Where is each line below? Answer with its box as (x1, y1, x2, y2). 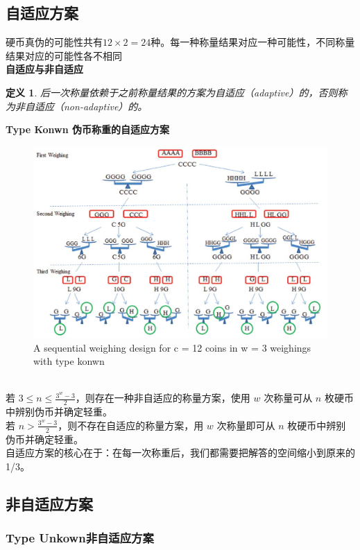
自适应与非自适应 (6, 62, 83, 76)
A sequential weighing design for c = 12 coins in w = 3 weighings (33, 340, 311, 354)
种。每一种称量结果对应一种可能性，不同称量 (151, 35, 355, 49)
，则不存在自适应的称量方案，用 (58, 418, 204, 432)
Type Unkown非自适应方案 (6, 529, 154, 547)
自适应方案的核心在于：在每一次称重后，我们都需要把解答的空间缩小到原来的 (6, 445, 355, 460)
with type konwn (33, 354, 105, 368)
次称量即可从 (216, 418, 275, 432)
